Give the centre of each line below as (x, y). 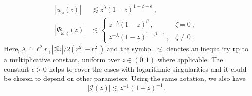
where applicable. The (190, 59)
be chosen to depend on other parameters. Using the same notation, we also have (125, 78)
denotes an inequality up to (207, 49)
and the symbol (130, 49)
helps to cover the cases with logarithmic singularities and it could (148, 69)
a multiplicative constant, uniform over (62, 59)
